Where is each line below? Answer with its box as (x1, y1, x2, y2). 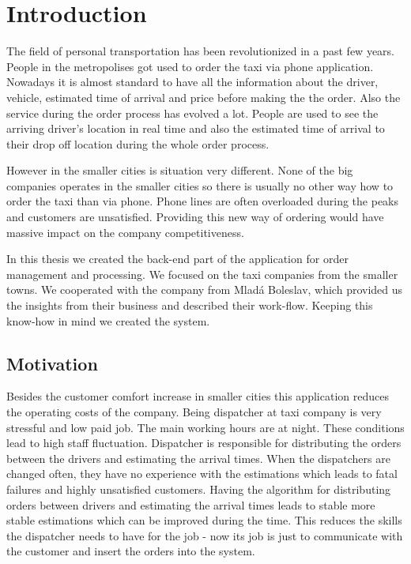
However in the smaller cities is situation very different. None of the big (6, 162, 353, 179)
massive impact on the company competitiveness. (6, 224, 244, 240)
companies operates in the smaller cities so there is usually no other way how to (6, 177, 394, 194)
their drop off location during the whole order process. (6, 135, 270, 152)
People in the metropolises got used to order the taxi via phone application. (6, 58, 374, 74)
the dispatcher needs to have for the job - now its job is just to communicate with (6, 527, 403, 543)
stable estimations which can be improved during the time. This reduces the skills (6, 512, 402, 528)
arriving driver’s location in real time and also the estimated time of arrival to (6, 120, 385, 137)
